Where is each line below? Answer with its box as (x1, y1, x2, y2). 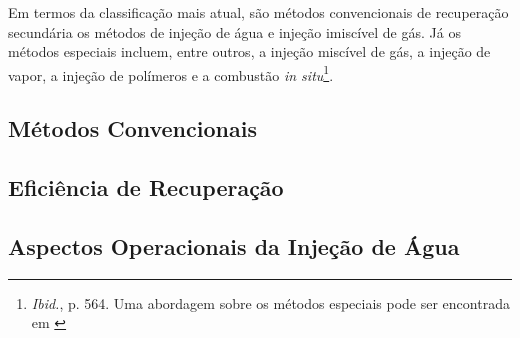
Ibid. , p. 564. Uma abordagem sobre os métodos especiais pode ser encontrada (31, 292, 510, 313)
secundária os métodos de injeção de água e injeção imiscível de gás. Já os (8, 21, 461, 42)
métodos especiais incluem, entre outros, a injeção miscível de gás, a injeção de (8, 41, 491, 62)
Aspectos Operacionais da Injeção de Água (8, 230, 460, 261)
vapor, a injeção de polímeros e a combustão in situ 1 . (8, 61, 334, 85)
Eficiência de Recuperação (8, 172, 284, 203)
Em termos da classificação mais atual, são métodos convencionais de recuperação (8, 2, 509, 22)
